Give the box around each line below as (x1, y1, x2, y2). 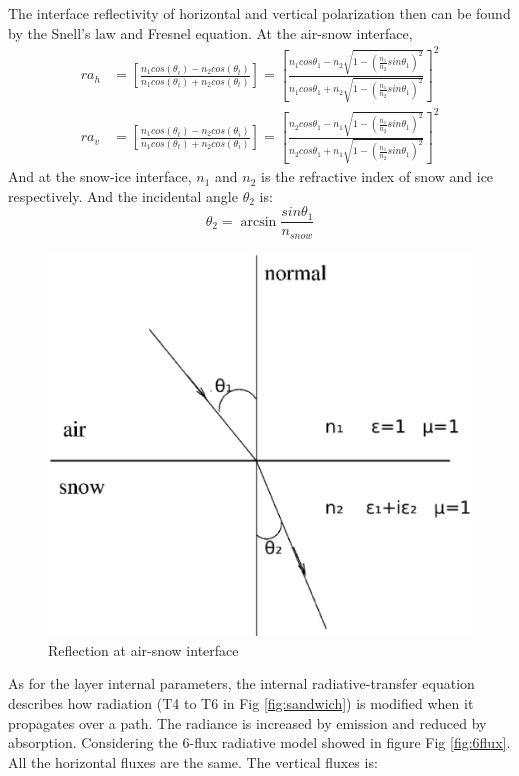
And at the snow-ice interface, (8, 166, 192, 187)
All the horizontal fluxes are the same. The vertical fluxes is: (8, 751, 378, 772)
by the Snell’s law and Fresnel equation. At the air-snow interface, (8, 22, 413, 43)
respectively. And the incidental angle (8, 185, 238, 206)
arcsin (240, 214, 277, 229)
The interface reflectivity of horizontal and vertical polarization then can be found (8, 3, 511, 23)
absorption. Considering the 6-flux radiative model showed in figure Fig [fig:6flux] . (8, 732, 511, 753)
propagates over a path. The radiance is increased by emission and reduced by (8, 712, 487, 733)
